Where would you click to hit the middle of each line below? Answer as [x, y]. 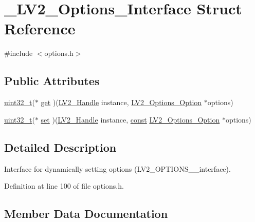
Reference [40, 28]
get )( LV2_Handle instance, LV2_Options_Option [121, 102]
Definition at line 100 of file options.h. [64, 186]
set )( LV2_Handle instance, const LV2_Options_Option [130, 119]
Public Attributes [52, 81]
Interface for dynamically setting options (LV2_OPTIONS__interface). [117, 168]
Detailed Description [60, 147]
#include [19, 53]
